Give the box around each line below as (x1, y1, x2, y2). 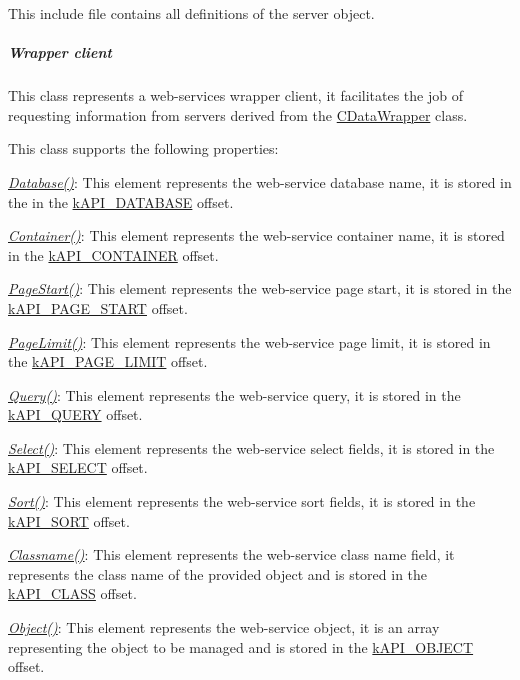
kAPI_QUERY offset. (8, 404, 143, 425)
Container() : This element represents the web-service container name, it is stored (8, 225, 505, 246)
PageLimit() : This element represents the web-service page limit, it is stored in (8, 331, 491, 352)
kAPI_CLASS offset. (8, 583, 137, 604)
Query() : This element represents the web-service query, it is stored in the (8, 384, 461, 405)
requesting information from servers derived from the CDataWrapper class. (8, 104, 468, 125)
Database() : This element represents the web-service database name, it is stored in (8, 171, 512, 192)
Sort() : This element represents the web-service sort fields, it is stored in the (8, 491, 476, 512)
